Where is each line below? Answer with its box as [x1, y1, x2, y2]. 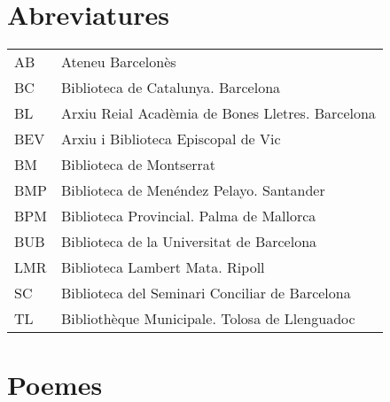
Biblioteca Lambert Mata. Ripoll [60, 257, 265, 278]
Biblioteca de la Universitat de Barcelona [60, 231, 317, 252]
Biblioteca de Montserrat [60, 154, 216, 175]
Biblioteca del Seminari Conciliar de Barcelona [60, 282, 351, 304]
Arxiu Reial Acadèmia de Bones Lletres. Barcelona [60, 103, 376, 124]
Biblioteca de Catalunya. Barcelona [60, 77, 281, 98]
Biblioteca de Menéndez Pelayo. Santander [60, 180, 325, 201]
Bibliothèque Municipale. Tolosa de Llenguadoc [60, 308, 355, 329]
